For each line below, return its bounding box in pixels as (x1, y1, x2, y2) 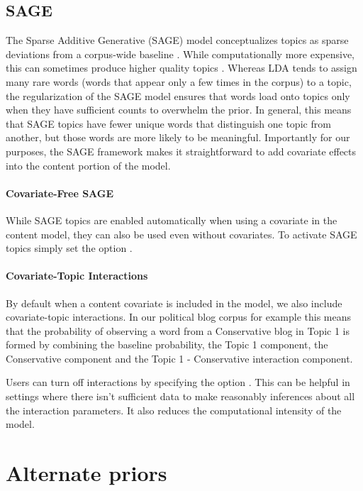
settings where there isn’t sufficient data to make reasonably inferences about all (6, 389, 355, 404)
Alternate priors (6, 458, 167, 487)
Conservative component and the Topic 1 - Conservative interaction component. (6, 351, 353, 365)
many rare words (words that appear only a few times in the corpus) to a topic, (6, 74, 352, 89)
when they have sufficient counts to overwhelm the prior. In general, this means (6, 102, 352, 117)
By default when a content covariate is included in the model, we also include (6, 295, 342, 310)
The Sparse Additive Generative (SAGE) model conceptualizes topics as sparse (6, 33, 349, 48)
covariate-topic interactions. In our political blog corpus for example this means (6, 309, 352, 324)
